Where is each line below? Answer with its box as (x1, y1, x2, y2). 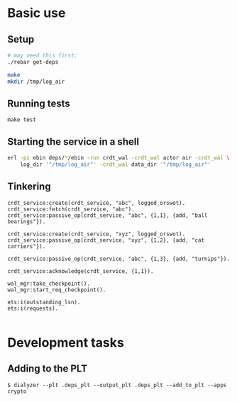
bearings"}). (7, 218, 46, 225)
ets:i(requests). (7, 305, 59, 312)
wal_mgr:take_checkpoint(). (7, 280, 91, 287)
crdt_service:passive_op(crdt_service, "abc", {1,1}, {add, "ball (7, 211, 208, 219)
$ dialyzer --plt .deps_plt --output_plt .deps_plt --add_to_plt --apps (7, 381, 227, 389)
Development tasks (7, 335, 124, 350)
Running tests (7, 97, 71, 109)
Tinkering (7, 181, 51, 193)
